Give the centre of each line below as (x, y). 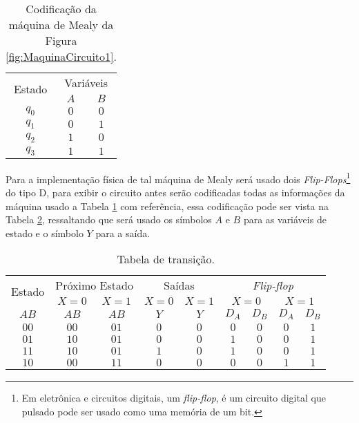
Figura (61, 40)
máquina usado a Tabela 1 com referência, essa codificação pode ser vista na (167, 206)
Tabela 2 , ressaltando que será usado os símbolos (109, 219)
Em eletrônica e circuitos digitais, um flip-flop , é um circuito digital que (174, 398)
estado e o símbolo (45, 233)
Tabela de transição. (166, 259)
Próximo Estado (94, 285)
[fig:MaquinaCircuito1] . (61, 56)
